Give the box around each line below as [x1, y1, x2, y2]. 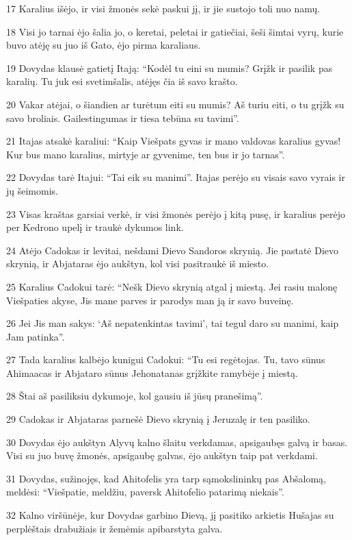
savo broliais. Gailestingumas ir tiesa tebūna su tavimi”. [6, 110, 239, 125]
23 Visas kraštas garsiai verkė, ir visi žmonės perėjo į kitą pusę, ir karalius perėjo [6, 206, 346, 221]
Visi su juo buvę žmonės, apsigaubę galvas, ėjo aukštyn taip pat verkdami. [6, 448, 318, 463]
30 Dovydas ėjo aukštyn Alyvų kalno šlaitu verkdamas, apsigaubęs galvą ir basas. [6, 434, 348, 449]
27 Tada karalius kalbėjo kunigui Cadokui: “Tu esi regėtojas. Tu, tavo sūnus [6, 352, 325, 367]
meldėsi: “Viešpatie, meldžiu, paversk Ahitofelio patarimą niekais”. [6, 484, 284, 499]
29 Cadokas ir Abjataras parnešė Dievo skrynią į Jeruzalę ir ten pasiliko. [6, 412, 310, 426]
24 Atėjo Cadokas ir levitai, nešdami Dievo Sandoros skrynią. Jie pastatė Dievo [6, 243, 339, 257]
